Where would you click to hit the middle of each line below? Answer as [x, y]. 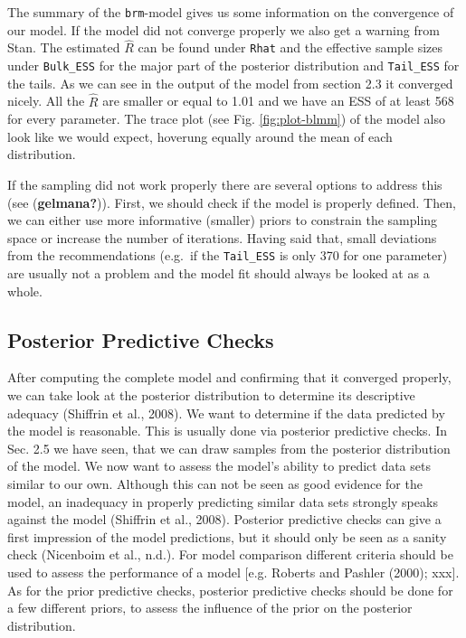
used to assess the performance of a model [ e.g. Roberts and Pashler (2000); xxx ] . [233, 572]
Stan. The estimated [64, 47]
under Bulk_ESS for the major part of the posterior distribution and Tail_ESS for [233, 66]
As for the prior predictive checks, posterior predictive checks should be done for [230, 590]
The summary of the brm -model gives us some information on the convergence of [231, 12]
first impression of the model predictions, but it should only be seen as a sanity [227, 536]
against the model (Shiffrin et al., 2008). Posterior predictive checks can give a [224, 519]
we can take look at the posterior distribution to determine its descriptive [211, 394]
